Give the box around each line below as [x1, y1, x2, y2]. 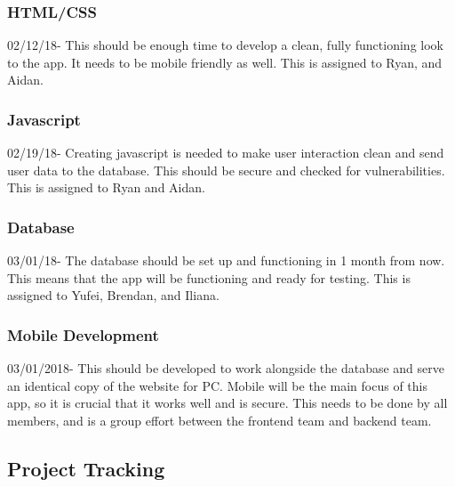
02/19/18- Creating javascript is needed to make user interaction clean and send [7, 143, 444, 162]
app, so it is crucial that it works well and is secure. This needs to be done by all [7, 394, 448, 412]
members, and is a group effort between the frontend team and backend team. [7, 411, 432, 429]
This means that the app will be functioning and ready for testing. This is [7, 268, 411, 287]
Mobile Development [7, 323, 159, 345]
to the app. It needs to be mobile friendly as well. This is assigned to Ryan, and [7, 53, 443, 71]
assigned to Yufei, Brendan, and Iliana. [7, 286, 220, 304]
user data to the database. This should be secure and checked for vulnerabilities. [7, 160, 445, 179]
